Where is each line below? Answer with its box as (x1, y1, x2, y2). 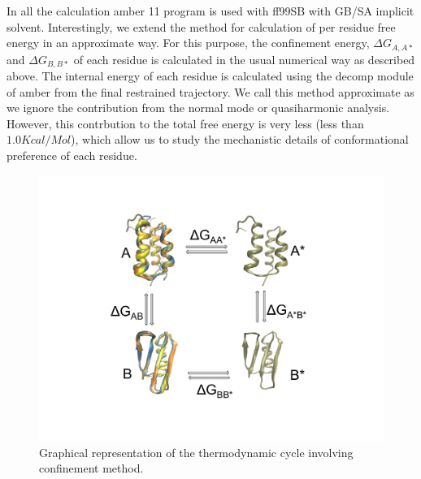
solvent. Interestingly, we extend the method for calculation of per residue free (7, 18, 396, 35)
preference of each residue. (7, 147, 137, 164)
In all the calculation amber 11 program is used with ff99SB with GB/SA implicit (7, 2, 414, 19)
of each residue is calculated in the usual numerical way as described (73, 50, 415, 67)
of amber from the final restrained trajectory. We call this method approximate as (7, 83, 414, 100)
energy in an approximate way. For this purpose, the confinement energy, (7, 34, 370, 51)
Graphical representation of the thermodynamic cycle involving (39, 443, 354, 460)
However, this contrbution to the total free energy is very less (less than (7, 114, 364, 132)
